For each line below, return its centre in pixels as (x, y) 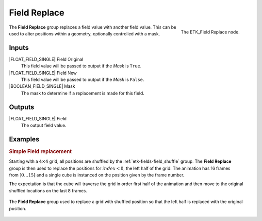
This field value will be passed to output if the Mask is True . (81, 66)
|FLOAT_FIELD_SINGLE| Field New (43, 73)
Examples (24, 139)
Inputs (19, 48)
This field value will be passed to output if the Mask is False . (82, 79)
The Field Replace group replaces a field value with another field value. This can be (93, 27)
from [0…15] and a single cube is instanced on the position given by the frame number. (97, 175)
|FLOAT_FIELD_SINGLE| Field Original (46, 59)
